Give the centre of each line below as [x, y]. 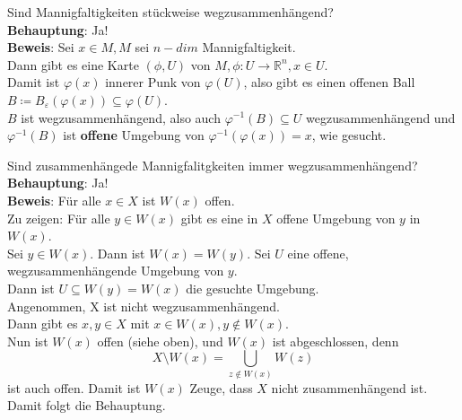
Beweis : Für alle [54, 200]
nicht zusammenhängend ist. [349, 387]
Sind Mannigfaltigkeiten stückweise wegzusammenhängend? [170, 12]
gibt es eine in [219, 218]
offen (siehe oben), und [160, 341]
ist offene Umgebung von [134, 135]
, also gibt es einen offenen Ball [329, 82]
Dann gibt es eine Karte [73, 64]
